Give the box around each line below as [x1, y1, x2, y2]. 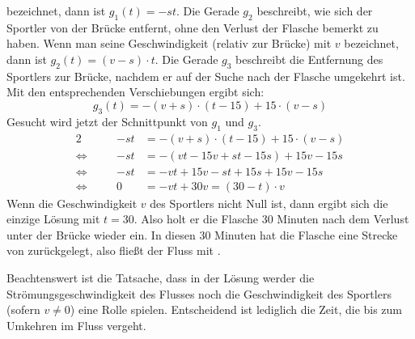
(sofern [6, 301, 40, 318]
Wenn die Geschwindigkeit [6, 194, 138, 211]
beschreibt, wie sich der [256, 2, 373, 19]
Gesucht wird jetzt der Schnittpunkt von [6, 112, 208, 129]
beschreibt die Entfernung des [235, 50, 383, 67]
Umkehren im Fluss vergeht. [6, 316, 146, 333]
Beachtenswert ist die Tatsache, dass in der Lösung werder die [6, 269, 315, 286]
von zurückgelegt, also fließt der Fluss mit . [6, 242, 221, 259]
